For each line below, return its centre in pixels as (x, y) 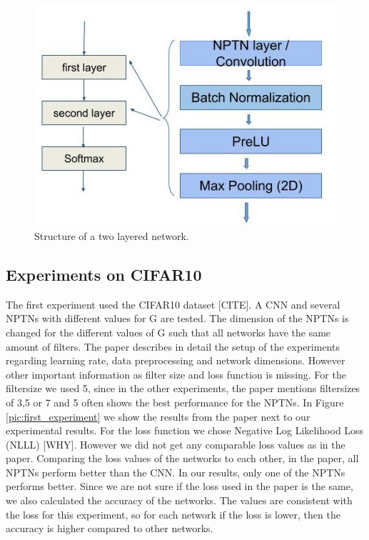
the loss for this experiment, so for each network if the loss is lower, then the (173, 514)
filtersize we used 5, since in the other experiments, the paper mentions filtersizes (183, 388)
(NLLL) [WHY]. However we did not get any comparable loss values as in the (176, 444)
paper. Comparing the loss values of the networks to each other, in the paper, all (182, 458)
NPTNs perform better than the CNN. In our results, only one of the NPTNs (176, 472)
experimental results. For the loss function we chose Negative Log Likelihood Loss (185, 430)
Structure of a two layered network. (112, 235)
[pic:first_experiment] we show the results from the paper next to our (158, 416)
